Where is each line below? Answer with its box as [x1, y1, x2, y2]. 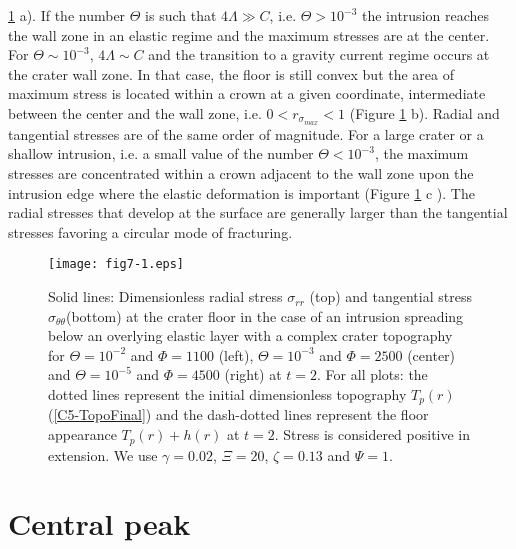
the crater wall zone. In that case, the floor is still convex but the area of [8, 63, 455, 84]
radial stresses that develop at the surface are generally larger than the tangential [8, 202, 508, 223]
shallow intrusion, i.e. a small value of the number [8, 143, 314, 164]
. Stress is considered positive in [274, 424, 471, 445]
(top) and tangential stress [309, 286, 472, 307]
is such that [145, 5, 217, 25]
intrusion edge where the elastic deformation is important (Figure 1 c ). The [8, 182, 475, 203]
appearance [48, 424, 117, 445]
